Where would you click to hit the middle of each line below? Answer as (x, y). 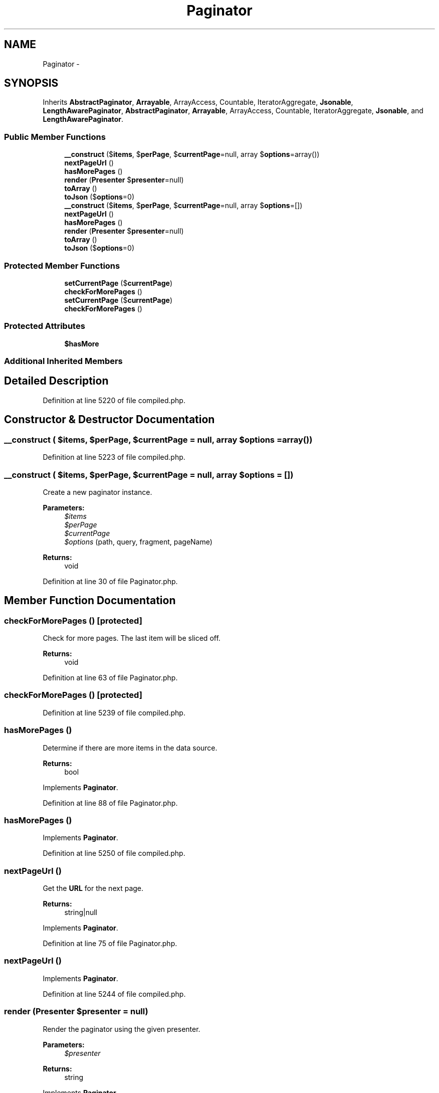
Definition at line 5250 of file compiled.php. (114, 853)
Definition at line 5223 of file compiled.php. (114, 457)
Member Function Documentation (90, 601)
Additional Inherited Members (63, 361)
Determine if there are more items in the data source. (130, 748)
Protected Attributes (45, 326)
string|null (81, 913)
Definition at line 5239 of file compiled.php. (114, 712)
